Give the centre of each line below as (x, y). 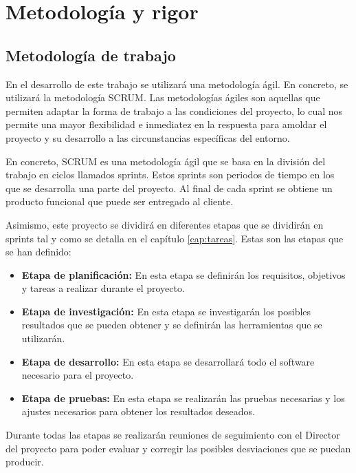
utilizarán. (43, 338)
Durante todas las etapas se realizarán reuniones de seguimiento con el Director (173, 435)
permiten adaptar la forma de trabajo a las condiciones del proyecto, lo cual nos (174, 111)
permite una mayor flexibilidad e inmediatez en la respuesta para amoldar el (166, 124)
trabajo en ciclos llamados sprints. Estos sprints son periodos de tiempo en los (170, 175)
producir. (25, 462)
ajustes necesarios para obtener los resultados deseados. (138, 411)
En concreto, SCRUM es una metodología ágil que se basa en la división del (166, 161)
